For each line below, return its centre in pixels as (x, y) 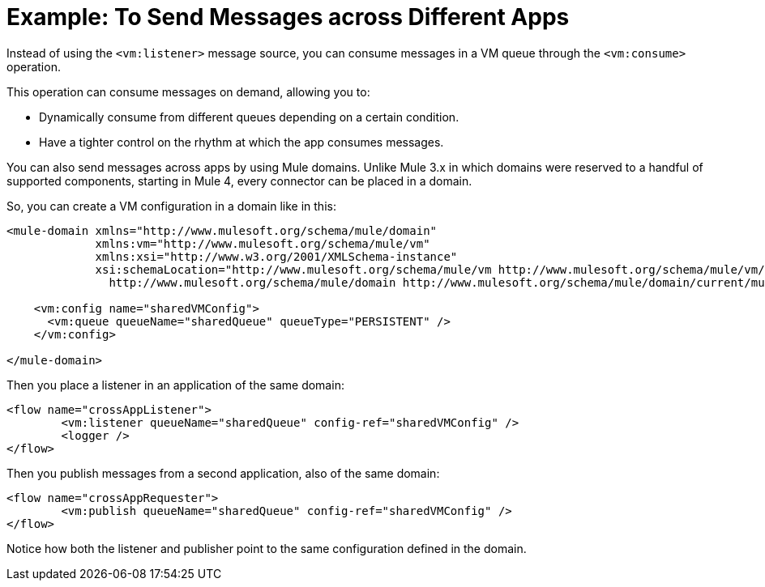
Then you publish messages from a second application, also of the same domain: (223, 473)
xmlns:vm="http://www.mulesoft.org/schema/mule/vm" (263, 243)
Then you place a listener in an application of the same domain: (175, 385)
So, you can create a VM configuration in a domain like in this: (171, 206)
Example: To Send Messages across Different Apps (288, 17)
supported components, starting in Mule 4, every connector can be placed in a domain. (239, 181)
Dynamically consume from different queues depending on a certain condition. (249, 117)
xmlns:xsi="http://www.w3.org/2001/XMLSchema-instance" (276, 256)
